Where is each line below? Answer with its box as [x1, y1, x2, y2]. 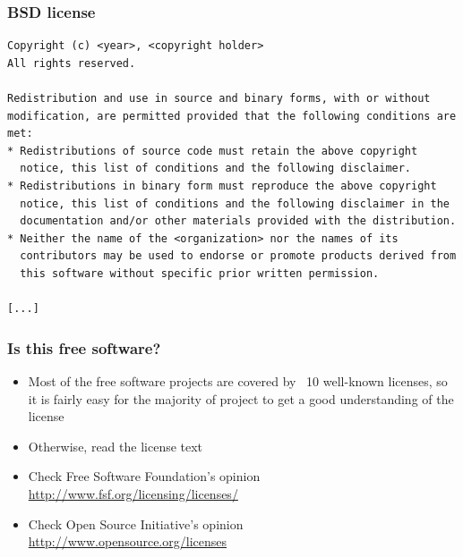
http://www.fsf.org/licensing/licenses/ [28, 484, 238, 502]
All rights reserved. [7, 56, 136, 70]
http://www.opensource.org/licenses [28, 532, 227, 551]
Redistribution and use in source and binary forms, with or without [7, 92, 431, 105]
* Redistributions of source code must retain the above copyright [7, 144, 418, 157]
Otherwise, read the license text [28, 436, 203, 455]
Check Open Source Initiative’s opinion [28, 514, 244, 533]
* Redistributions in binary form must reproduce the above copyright [7, 179, 437, 192]
